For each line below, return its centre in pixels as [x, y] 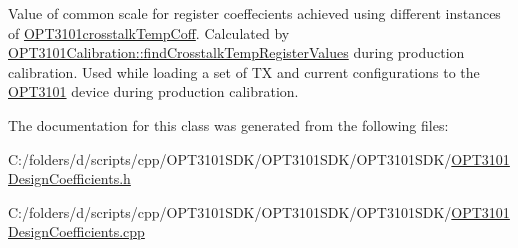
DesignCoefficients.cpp [76, 231]
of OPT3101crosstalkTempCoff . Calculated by [149, 32]
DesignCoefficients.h [69, 178]
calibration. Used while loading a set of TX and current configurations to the [244, 71]
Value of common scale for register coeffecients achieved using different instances [254, 13]
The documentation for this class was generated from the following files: [228, 124]
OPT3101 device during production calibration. [153, 91]
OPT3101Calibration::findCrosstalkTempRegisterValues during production [236, 52]
